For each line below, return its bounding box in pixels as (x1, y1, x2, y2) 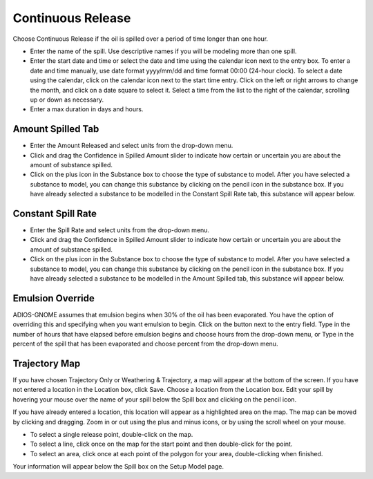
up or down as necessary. (30, 95, 104, 104)
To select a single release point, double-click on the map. (30, 430, 193, 438)
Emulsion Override (12, 292, 95, 304)
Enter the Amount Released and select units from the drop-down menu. (30, 142, 233, 150)
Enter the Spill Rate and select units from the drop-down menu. (30, 226, 210, 234)
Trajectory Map (12, 357, 81, 369)
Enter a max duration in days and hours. (30, 105, 144, 113)
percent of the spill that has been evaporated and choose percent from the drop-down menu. (12, 339, 278, 348)
